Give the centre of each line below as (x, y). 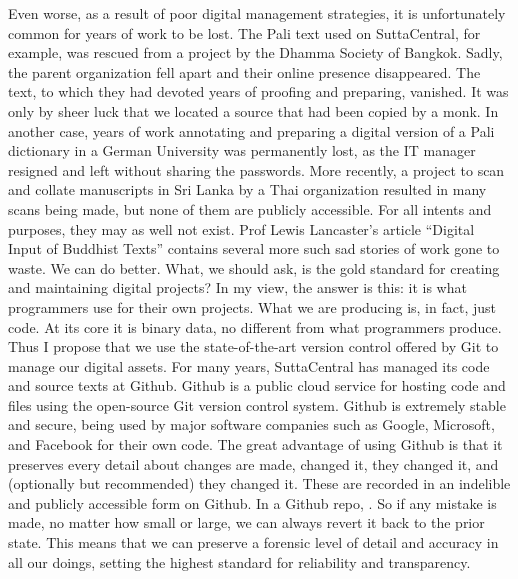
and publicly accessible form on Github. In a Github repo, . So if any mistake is (252, 502)
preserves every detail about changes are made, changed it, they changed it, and (253, 463)
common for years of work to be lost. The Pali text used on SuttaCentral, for (244, 32)
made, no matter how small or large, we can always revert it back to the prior (246, 522)
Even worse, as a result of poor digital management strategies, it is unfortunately (257, 13)
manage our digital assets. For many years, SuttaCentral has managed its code (249, 365)
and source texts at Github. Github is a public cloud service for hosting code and (257, 385)
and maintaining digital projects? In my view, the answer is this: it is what (237, 287)
